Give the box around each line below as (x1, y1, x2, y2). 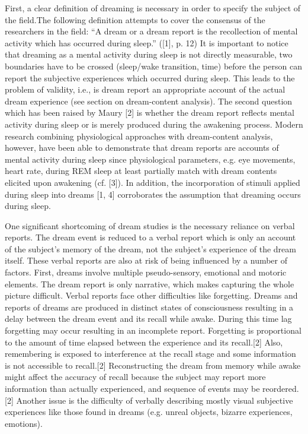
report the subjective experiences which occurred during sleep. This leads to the (5, 71, 295, 84)
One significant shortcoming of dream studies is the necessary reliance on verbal (5, 219, 295, 232)
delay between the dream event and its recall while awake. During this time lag (5, 312, 292, 325)
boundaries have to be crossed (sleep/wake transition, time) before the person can (5, 59, 302, 72)
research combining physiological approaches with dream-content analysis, (5, 129, 273, 142)
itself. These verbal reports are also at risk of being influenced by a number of (5, 254, 288, 267)
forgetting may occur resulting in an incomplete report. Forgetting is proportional (5, 324, 301, 337)
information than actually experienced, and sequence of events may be (5, 382, 260, 394)
